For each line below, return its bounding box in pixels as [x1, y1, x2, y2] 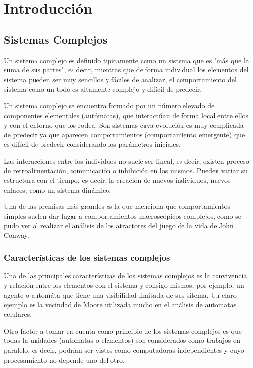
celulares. [4, 309, 32, 319]
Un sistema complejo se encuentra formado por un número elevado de [4, 100, 215, 110]
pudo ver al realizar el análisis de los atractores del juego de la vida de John [4, 220, 234, 231]
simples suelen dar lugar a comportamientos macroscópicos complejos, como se [4, 210, 241, 221]
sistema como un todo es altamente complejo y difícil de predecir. [4, 84, 202, 94]
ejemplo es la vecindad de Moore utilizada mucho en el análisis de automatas [4, 299, 237, 309]
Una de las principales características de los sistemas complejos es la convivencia [4, 270, 247, 280]
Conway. [4, 230, 29, 240]
